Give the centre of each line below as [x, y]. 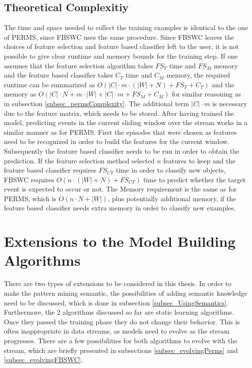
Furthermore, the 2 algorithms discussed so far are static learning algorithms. [119, 312]
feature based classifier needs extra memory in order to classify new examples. [120, 208]
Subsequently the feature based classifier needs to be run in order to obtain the [122, 151]
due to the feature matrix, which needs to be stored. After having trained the [119, 113]
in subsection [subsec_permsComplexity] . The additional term [97, 103]
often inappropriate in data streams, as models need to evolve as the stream [117, 331]
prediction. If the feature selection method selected [79, 160]
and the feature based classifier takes [59, 75]
